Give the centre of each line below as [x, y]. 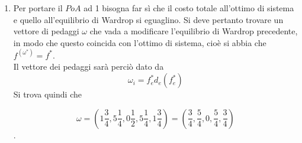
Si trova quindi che [47, 94]
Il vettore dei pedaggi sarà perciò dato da [89, 66]
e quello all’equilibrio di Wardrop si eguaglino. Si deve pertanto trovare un [148, 19]
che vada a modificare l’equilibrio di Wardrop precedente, [194, 31]
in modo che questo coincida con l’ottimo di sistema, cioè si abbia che [140, 42]
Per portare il [38, 8]
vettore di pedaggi [46, 31]
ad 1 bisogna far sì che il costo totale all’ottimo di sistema [189, 8]
